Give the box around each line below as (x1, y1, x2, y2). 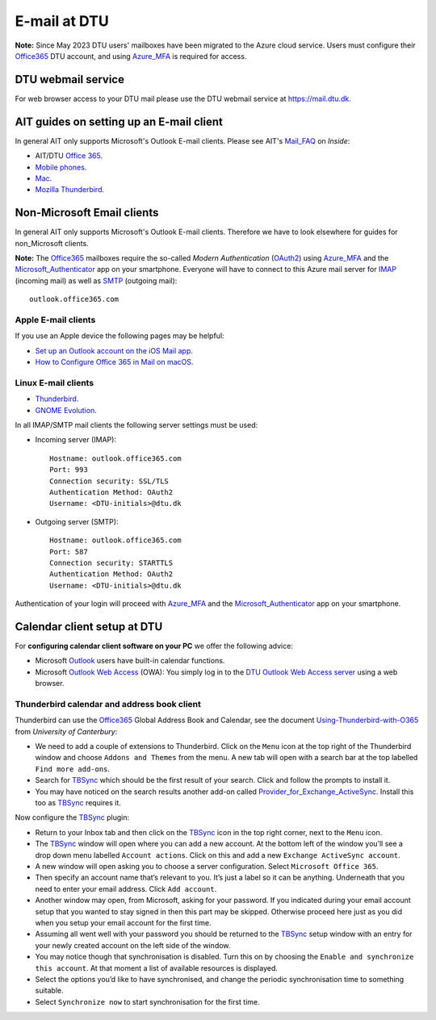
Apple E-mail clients (15, 314, 96, 325)
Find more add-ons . (35, 763, 111, 774)
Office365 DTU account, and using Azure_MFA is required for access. (15, 51, 247, 61)
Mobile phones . (35, 162, 87, 172)
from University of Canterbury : (15, 726, 118, 736)
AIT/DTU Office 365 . (35, 151, 103, 161)
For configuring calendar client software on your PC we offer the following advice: (15, 642, 294, 650)
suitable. (35, 985, 64, 996)
